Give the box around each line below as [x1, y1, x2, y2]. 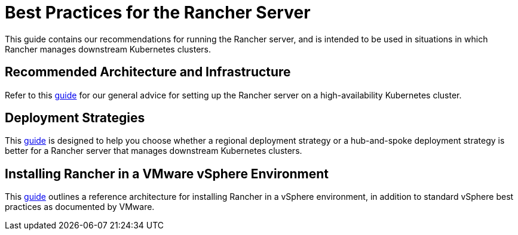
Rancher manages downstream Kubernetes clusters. [5, 44, 212, 54]
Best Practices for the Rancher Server [5, 2, 311, 23]
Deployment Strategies [5, 110, 145, 126]
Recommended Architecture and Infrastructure [5, 64, 291, 80]
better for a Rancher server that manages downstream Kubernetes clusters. [5, 146, 302, 156]
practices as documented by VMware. [5, 202, 155, 212]
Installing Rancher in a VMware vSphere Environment [5, 166, 329, 181]
